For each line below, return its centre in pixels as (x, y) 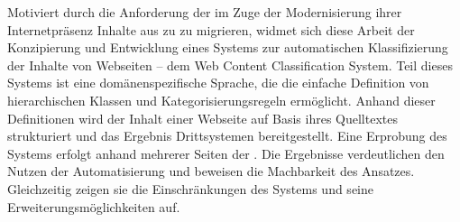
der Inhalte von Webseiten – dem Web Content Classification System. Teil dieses (230, 65)
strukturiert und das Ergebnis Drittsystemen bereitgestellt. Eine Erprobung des (227, 136)
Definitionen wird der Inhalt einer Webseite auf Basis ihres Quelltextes (202, 118)
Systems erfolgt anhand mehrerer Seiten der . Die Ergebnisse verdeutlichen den (226, 153)
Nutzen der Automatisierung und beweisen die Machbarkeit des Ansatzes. (211, 171)
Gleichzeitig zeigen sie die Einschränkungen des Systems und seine (190, 188)
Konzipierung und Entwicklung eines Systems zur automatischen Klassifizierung (228, 47)
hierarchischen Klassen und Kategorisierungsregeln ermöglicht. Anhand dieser (221, 100)
